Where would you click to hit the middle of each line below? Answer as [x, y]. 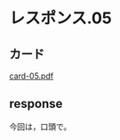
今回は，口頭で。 [40, 127]
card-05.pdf [32, 76]
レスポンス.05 [61, 18]
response [36, 104]
